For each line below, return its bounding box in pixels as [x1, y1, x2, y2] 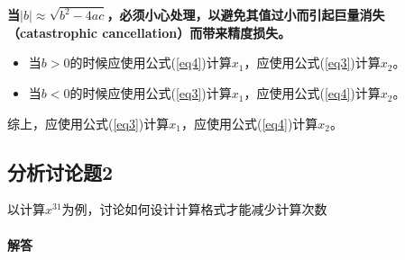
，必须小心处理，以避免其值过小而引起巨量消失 [106, 5, 385, 24]
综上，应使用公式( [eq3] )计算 [7, 113, 170, 132]
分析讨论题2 [7, 157, 114, 185]
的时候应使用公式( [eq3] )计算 [69, 84, 232, 103]
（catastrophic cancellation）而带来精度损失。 [7, 22, 291, 41]
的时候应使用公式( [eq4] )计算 [69, 53, 232, 72]
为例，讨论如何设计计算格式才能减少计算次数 [61, 200, 327, 219]
